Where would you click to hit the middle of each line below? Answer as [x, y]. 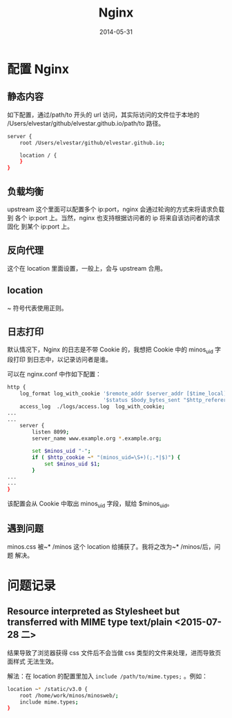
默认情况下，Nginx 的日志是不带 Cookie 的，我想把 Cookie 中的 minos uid [110, 350]
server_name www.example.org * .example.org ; [97, 439]
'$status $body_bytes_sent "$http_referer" [166, 400]
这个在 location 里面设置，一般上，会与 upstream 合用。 [87, 268]
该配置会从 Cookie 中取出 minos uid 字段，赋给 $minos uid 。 [90, 504]
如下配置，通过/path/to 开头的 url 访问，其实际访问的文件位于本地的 [104, 115]
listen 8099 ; [51, 432]
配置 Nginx [38, 69]
